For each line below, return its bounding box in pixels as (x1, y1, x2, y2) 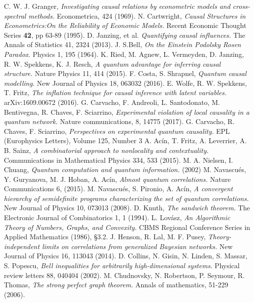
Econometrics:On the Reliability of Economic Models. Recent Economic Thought (4, 20, 247, 30)
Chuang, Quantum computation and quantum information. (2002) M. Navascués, (4, 164, 246, 175)
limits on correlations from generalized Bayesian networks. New (42, 241, 233, 251)
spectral (4, 10, 26, 21)
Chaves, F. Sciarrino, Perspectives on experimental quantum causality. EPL (4, 126, 230, 136)
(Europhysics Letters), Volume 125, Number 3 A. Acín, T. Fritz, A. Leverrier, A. (4, 135, 247, 146)
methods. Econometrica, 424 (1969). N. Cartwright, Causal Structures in (28, 10, 246, 21)
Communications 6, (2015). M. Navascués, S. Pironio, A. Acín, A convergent (4, 183, 233, 194)
